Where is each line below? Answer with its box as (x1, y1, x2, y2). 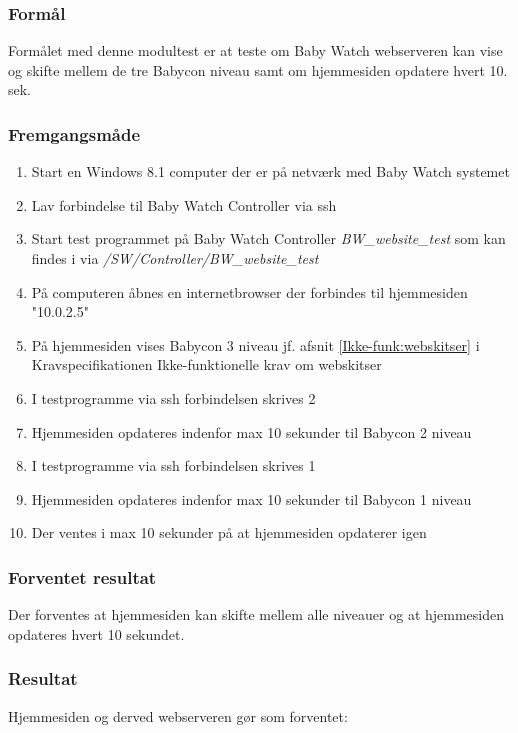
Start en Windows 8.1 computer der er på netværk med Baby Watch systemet (31, 161, 510, 182)
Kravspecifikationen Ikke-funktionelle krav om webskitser (31, 354, 382, 375)
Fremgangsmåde (8, 121, 141, 146)
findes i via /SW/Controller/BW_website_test (31, 248, 319, 268)
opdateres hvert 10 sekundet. (8, 623, 185, 644)
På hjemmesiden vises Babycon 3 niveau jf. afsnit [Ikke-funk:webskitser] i (31, 334, 480, 355)
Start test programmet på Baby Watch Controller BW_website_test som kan (31, 228, 506, 249)
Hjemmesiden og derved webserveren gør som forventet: (8, 705, 348, 726)
